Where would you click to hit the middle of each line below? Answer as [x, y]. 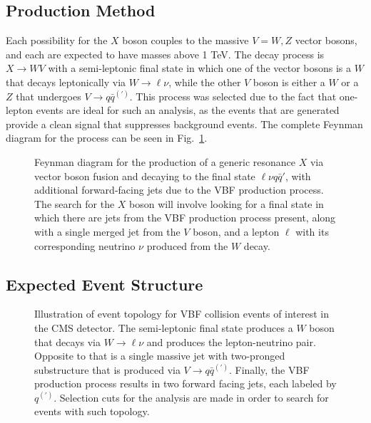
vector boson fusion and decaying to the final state [145, 176]
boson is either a [289, 82]
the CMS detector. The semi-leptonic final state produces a [164, 327]
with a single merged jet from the [107, 231]
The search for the [75, 203]
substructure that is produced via [107, 369]
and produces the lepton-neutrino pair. [231, 341]
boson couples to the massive [185, 40]
